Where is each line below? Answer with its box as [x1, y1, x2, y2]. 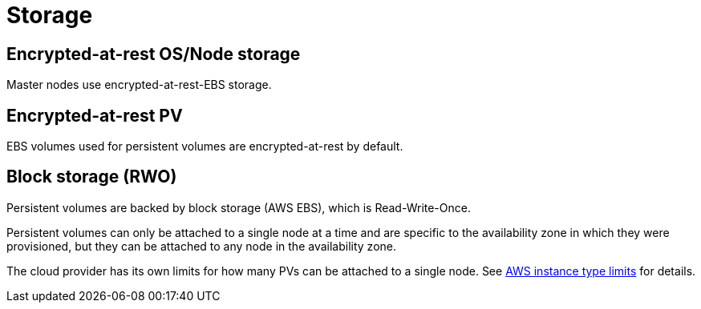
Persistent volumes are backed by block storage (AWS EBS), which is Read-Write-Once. [6, 200, 471, 215]
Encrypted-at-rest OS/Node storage [6, 43, 301, 64]
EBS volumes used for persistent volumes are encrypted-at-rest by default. [6, 139, 403, 154]
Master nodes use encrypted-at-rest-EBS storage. [6, 78, 272, 92]
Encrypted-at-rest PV [6, 105, 183, 126]
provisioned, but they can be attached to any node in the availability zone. [6, 239, 396, 253]
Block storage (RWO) [6, 167, 177, 187]
